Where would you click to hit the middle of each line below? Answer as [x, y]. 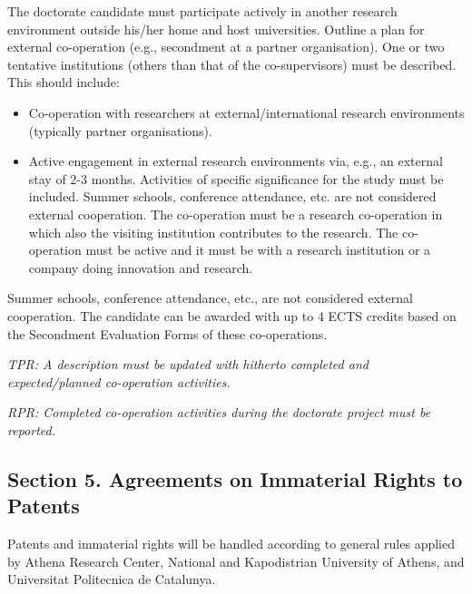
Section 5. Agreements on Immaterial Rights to [235, 478]
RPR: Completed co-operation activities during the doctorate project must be [219, 412]
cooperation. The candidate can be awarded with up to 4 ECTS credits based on [232, 315]
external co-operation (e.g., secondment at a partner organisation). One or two [226, 47]
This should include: [64, 82]
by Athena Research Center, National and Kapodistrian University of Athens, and [236, 561]
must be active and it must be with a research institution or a [258, 250]
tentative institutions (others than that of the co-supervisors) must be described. [232, 64]
